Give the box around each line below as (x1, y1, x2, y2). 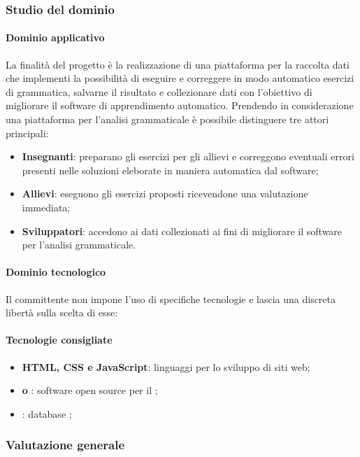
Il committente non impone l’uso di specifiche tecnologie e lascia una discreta (6, 291, 336, 306)
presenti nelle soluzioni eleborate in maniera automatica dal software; (22, 162, 319, 177)
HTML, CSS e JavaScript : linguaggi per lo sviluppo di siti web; (22, 359, 310, 374)
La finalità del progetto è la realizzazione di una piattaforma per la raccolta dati (6, 57, 350, 71)
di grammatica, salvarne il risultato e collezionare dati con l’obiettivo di (6, 84, 312, 99)
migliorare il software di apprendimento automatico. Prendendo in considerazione (6, 98, 354, 113)
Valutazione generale (6, 436, 125, 454)
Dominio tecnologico (6, 265, 106, 279)
